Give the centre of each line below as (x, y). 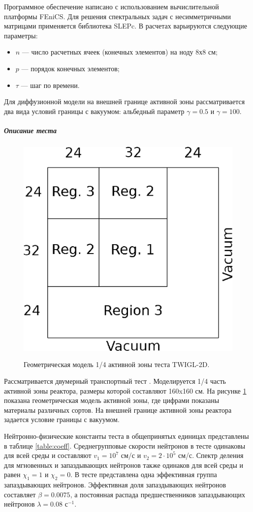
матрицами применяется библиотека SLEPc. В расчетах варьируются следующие (126, 26)
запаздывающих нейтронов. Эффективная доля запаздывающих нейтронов (115, 485)
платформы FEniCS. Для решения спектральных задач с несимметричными (117, 16)
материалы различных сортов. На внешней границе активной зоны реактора (118, 410)
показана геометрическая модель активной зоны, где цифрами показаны (112, 400)
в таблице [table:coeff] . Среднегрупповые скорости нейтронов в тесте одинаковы (125, 445)
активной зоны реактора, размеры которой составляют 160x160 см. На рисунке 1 (125, 390)
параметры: (21, 35)
